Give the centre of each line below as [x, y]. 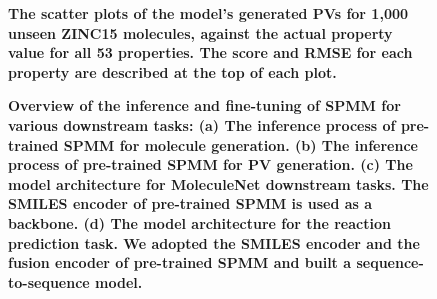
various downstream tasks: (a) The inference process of [202, 124]
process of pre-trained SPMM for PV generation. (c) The [210, 164]
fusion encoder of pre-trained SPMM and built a [180, 262]
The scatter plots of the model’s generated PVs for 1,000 [208, 13]
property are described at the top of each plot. [172, 71]
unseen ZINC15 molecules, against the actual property [200, 32]
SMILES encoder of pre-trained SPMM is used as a [190, 203]
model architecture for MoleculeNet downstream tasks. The [218, 183]
